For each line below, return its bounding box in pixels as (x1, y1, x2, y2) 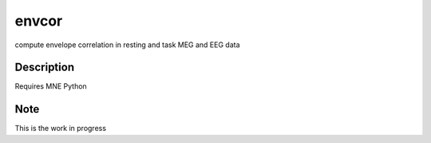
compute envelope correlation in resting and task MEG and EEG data (14, 40, 240, 50)
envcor (14, 12, 63, 30)
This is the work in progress (14, 124, 107, 133)
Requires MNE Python (14, 81, 87, 91)
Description (14, 61, 75, 74)
